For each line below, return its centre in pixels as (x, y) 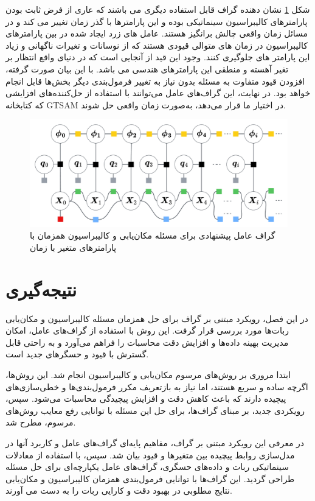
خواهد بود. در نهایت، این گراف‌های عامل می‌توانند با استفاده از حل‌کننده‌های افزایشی (158, 93)
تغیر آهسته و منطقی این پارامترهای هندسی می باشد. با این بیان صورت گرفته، (147, 68)
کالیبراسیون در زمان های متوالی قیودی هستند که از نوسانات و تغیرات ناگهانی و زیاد (157, 45)
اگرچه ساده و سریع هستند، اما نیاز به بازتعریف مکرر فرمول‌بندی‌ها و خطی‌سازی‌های (157, 386)
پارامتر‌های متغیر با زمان (73, 247)
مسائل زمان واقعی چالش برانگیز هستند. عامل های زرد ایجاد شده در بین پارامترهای (157, 33)
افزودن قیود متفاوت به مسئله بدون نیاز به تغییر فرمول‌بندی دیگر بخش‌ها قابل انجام (155, 81)
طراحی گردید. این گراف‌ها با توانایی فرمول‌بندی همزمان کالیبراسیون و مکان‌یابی (150, 478)
